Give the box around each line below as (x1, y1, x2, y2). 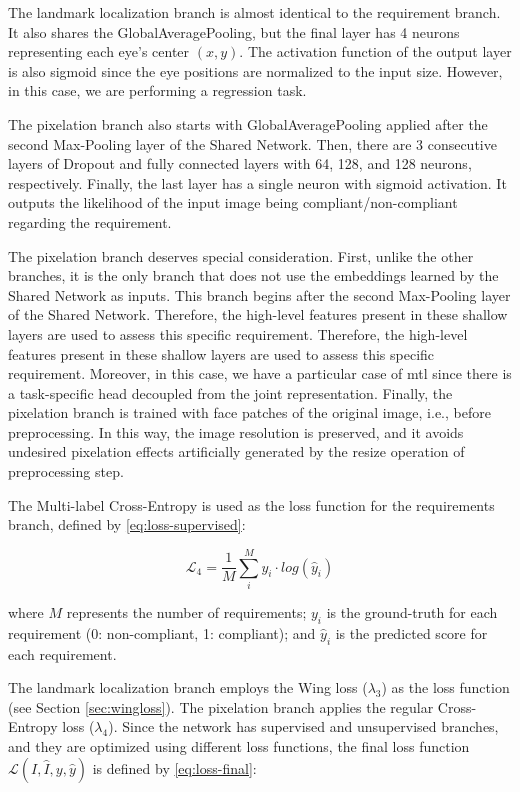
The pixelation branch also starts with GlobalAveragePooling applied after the (8, 113, 488, 134)
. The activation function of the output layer (239, 41, 512, 62)
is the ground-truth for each (326, 601, 498, 622)
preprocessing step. (8, 461, 124, 482)
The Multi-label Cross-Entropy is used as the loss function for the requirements (8, 494, 495, 515)
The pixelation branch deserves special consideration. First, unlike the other (8, 245, 474, 266)
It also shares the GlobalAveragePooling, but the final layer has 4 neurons (8, 21, 460, 42)
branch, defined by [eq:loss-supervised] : (8, 514, 246, 535)
